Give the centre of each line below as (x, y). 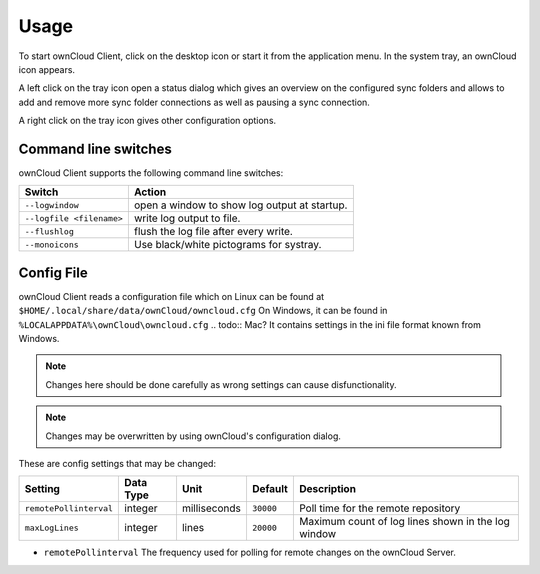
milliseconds (211, 508)
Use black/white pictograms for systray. (227, 245)
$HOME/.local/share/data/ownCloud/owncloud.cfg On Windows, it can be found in (203, 311)
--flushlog (49, 231)
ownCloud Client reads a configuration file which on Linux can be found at (171, 296)
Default (270, 489)
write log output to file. (187, 218)
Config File (53, 272)
